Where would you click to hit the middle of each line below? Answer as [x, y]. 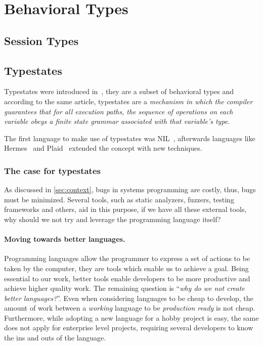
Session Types [41, 40]
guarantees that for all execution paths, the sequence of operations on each [119, 111]
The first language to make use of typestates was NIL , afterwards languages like [130, 138]
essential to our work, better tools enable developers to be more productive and [127, 278]
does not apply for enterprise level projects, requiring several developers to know [129, 328]
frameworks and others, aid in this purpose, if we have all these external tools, [125, 209]
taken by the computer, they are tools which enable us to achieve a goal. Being [126, 268]
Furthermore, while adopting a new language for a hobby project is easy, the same [131, 317]
